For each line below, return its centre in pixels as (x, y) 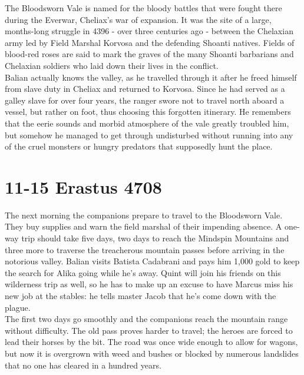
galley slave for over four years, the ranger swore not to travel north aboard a (145, 100)
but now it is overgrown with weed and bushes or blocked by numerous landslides (152, 353)
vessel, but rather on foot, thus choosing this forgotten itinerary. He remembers (148, 112)
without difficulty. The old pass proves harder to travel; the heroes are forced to (149, 330)
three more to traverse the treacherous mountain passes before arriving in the (145, 249)
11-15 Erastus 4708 (83, 186)
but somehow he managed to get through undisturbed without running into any (149, 135)
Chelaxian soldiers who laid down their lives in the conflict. (112, 65)
